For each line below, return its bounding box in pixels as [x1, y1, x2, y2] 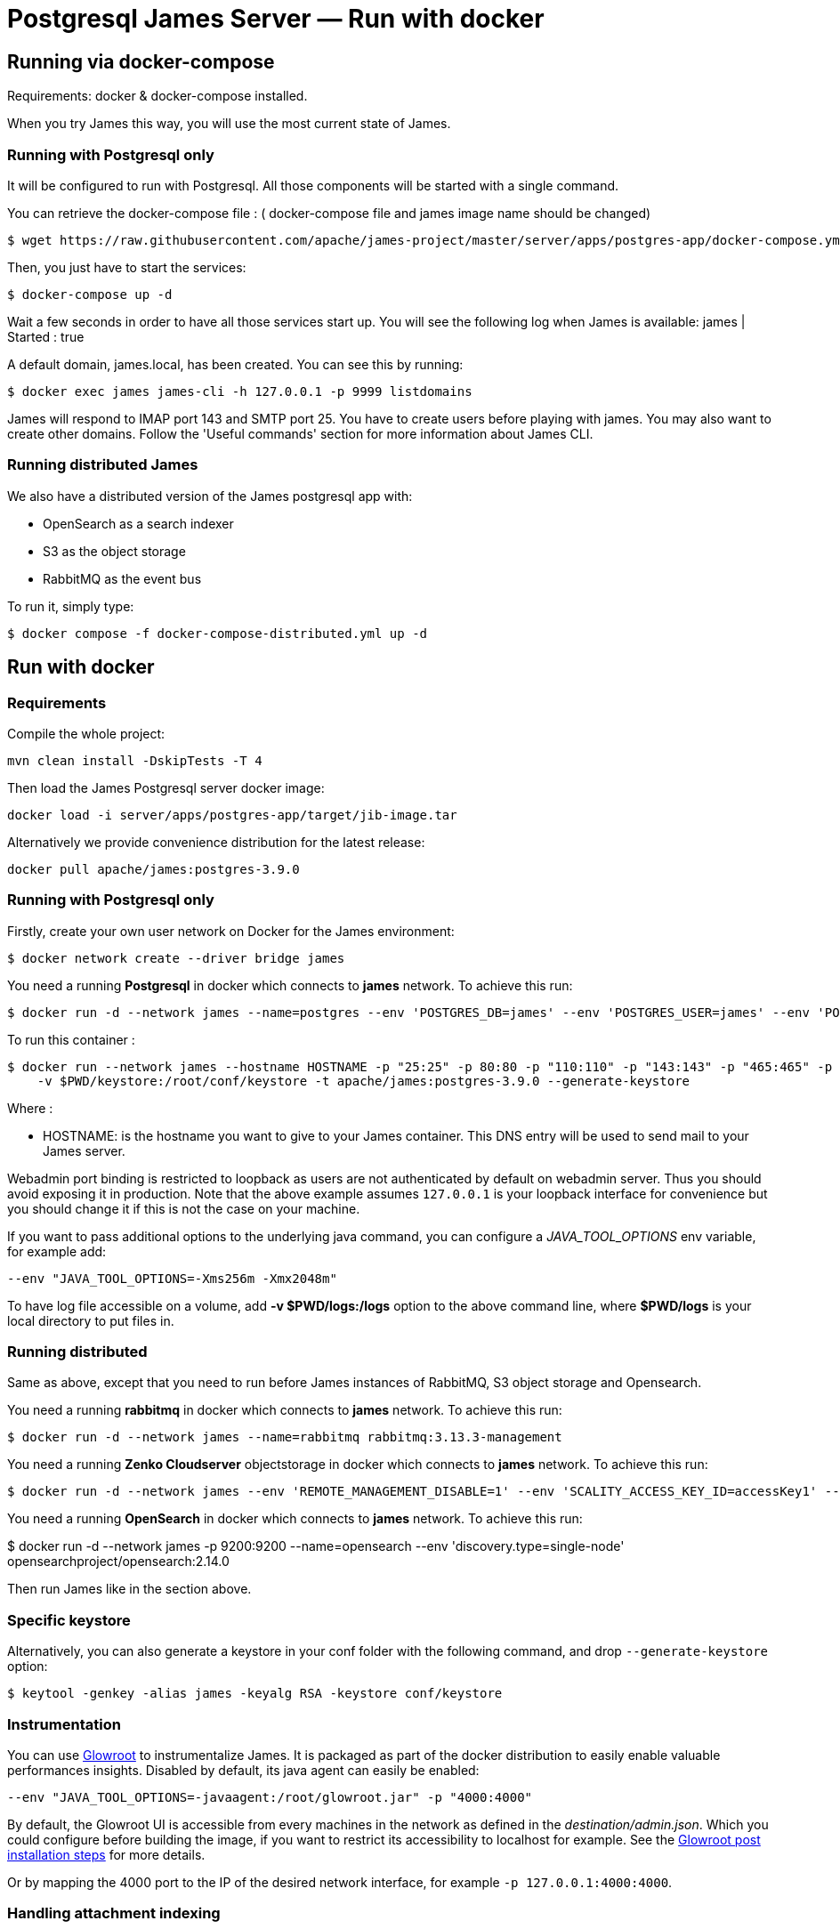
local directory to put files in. [7, 1312, 174, 1328]
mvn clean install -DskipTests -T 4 [7, 753, 262, 768]
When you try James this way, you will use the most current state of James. [7, 116, 451, 132]
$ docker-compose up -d [7, 287, 173, 302]
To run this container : [7, 1031, 135, 1047]
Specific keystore [7, 1610, 131, 1629]
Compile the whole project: [7, 725, 166, 741]
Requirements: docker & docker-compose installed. [7, 88, 308, 104]
